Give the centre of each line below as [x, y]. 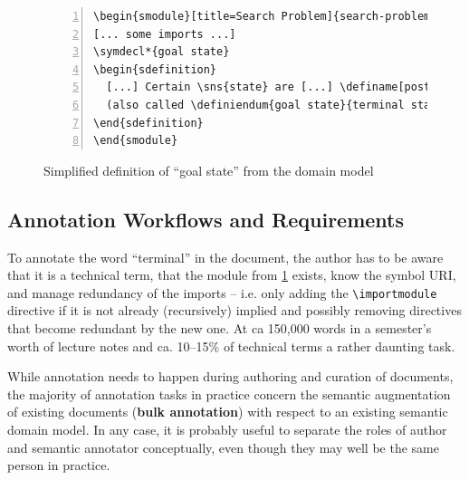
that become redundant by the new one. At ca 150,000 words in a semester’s [220, 327]
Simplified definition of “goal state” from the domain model [209, 170]
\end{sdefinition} [148, 123]
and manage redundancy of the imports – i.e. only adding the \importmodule [222, 292]
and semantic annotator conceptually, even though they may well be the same [223, 447]
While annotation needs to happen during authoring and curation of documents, [230, 376]
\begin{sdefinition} [155, 69]
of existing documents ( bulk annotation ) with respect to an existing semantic [228, 412]
